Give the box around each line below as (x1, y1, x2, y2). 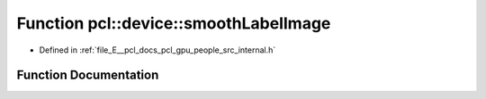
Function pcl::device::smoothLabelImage (16, 13, 331, 33)
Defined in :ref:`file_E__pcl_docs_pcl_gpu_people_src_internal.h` (39, 45, 276, 55)
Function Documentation (16, 68, 159, 83)
